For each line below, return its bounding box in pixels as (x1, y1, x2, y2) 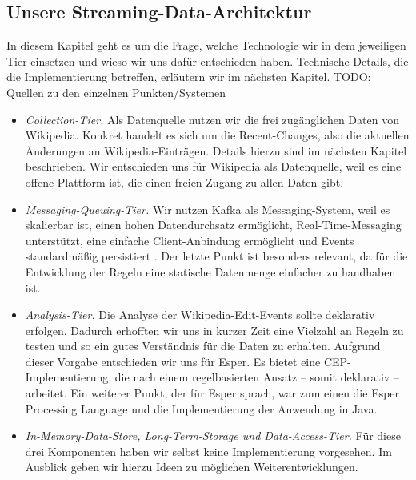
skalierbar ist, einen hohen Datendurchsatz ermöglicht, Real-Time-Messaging (25, 216, 402, 233)
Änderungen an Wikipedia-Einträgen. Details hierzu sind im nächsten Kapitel (25, 142, 407, 159)
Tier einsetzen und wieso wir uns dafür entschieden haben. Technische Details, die (6, 52, 409, 69)
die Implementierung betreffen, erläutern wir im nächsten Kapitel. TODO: (6, 68, 371, 85)
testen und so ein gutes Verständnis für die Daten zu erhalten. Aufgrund (25, 337, 381, 354)
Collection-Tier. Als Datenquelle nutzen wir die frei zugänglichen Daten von (25, 111, 399, 127)
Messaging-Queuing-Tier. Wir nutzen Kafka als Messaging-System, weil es (25, 200, 390, 217)
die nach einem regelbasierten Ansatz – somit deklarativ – (114, 369, 399, 385)
